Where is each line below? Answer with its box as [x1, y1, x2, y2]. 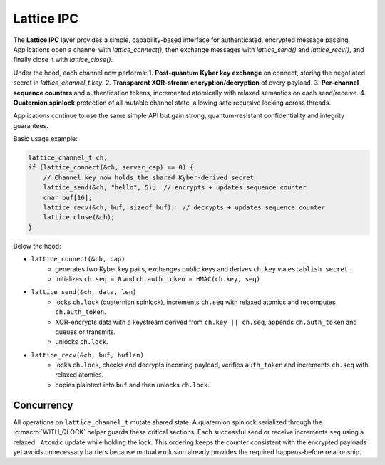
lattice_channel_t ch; [28, 154, 108, 162]
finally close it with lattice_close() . [13, 56, 113, 64]
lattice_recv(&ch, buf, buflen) [31, 351, 144, 359]
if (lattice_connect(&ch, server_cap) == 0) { [28, 164, 194, 172]
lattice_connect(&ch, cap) [31, 255, 125, 263]
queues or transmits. [55, 328, 116, 336]
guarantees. [13, 121, 49, 130]
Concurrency [13, 399, 73, 411]
